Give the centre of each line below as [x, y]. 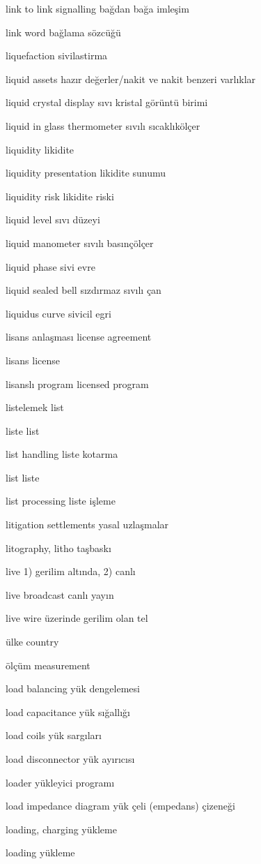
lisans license [33, 360]
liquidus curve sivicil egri [58, 313]
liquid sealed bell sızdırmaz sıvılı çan [84, 290]
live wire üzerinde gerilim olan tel [77, 618]
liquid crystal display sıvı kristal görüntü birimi [107, 102]
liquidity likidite [40, 149]
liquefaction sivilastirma [57, 55]
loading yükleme [40, 852]
